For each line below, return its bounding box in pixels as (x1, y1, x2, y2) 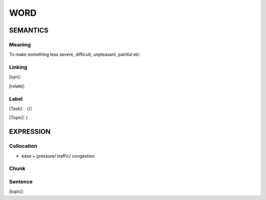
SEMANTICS (9, 26, 49, 34)
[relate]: (9, 83, 26, 89)
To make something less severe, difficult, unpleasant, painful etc (9, 52, 140, 58)
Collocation (9, 143, 37, 150)
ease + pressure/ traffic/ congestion (21, 153, 95, 159)
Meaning (9, 41, 31, 48)
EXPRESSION (9, 128, 51, 136)
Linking (9, 64, 28, 71)
